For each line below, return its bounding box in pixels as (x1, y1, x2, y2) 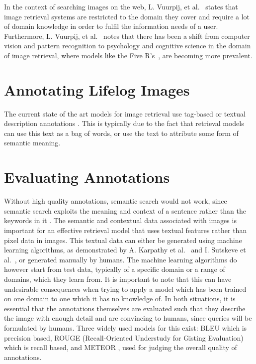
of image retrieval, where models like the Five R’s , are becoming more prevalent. (4, 50, 253, 60)
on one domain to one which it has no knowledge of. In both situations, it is (4, 293, 236, 304)
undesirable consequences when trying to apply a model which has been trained (4, 283, 247, 294)
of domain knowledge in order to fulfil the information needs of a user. (4, 21, 218, 31)
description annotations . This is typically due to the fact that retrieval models (4, 118, 244, 128)
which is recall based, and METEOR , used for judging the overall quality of (4, 342, 237, 353)
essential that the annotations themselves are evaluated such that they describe (4, 303, 246, 313)
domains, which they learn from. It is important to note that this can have (4, 273, 232, 284)
